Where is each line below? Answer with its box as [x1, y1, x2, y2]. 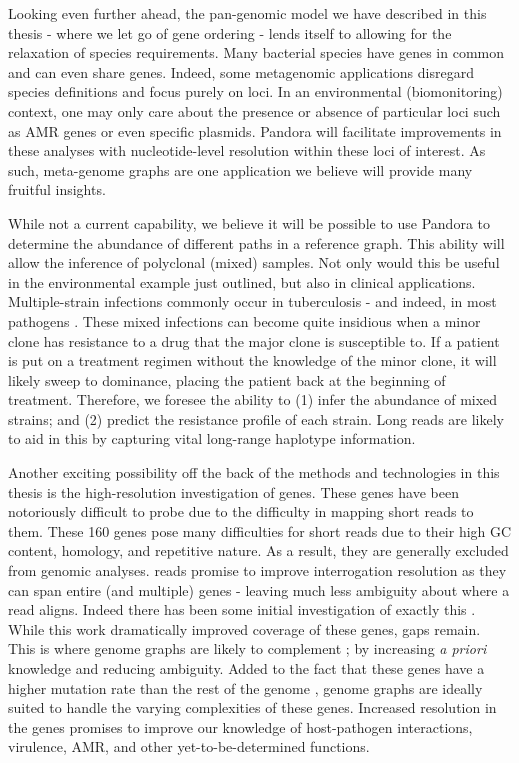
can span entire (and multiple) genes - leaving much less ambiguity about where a [8, 579, 510, 600]
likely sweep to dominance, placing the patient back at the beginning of [8, 369, 446, 390]
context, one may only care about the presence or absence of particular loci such [8, 100, 501, 121]
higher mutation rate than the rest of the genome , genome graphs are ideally [8, 677, 483, 698]
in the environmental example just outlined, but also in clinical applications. [8, 271, 476, 292]
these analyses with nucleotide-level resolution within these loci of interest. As [8, 140, 486, 161]
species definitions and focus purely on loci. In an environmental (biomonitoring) [8, 81, 503, 102]
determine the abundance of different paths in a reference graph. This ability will [8, 232, 505, 253]
